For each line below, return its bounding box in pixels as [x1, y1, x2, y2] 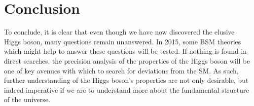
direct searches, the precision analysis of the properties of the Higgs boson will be [4, 55, 250, 66]
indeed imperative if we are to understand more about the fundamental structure [4, 84, 249, 95]
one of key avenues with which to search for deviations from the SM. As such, [4, 65, 239, 75]
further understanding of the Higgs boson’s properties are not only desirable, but [4, 75, 249, 85]
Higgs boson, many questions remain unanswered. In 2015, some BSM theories [4, 36, 241, 46]
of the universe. [4, 94, 50, 105]
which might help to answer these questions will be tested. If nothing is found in [4, 46, 247, 56]
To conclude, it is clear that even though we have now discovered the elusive [4, 27, 235, 37]
